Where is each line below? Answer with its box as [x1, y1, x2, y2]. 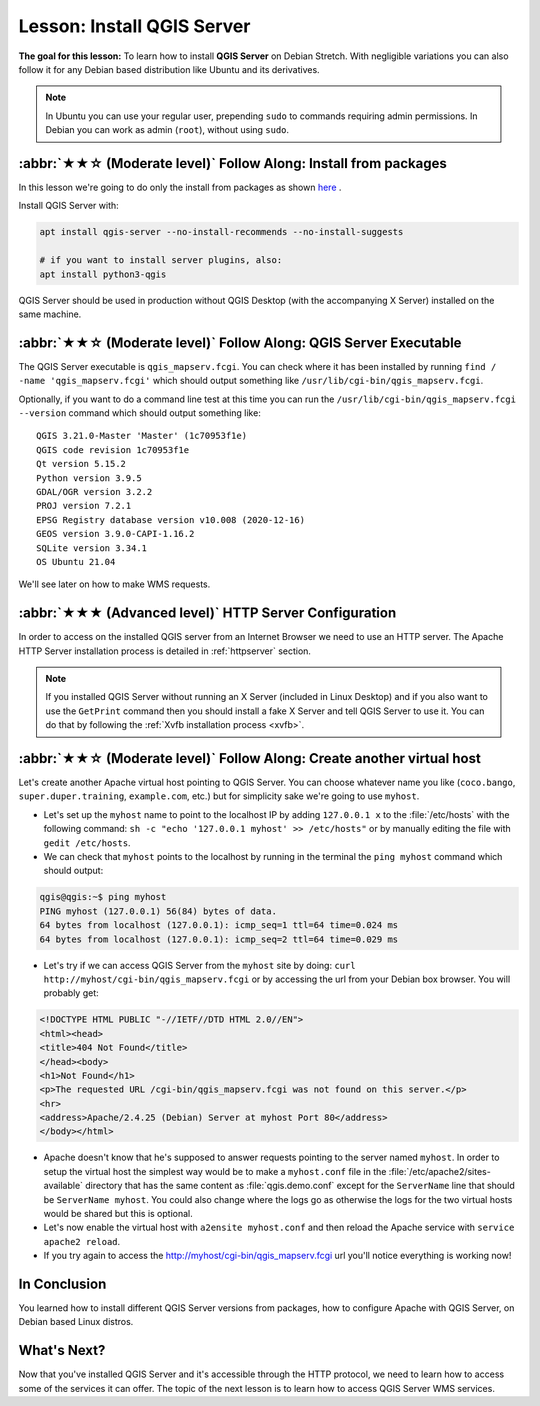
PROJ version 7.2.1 [36, 500, 132, 512]
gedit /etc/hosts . [43, 836, 131, 849]
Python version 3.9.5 [36, 472, 142, 484]
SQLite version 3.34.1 [36, 542, 148, 554]
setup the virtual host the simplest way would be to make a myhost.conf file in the [43, 1165, 387, 1177]
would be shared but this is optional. [43, 1208, 194, 1219]
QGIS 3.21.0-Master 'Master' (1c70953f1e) [36, 430, 248, 442]
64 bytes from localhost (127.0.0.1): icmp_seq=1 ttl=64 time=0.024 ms [39, 920, 399, 931]
